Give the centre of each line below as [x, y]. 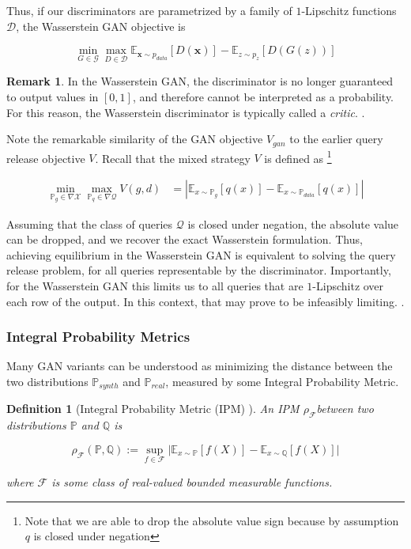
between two [345, 409]
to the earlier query [336, 139]
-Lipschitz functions [349, 10]
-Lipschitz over [348, 285]
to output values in [53, 97]
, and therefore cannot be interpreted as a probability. [263, 97]
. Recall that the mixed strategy [173, 158]
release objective [46, 158]
